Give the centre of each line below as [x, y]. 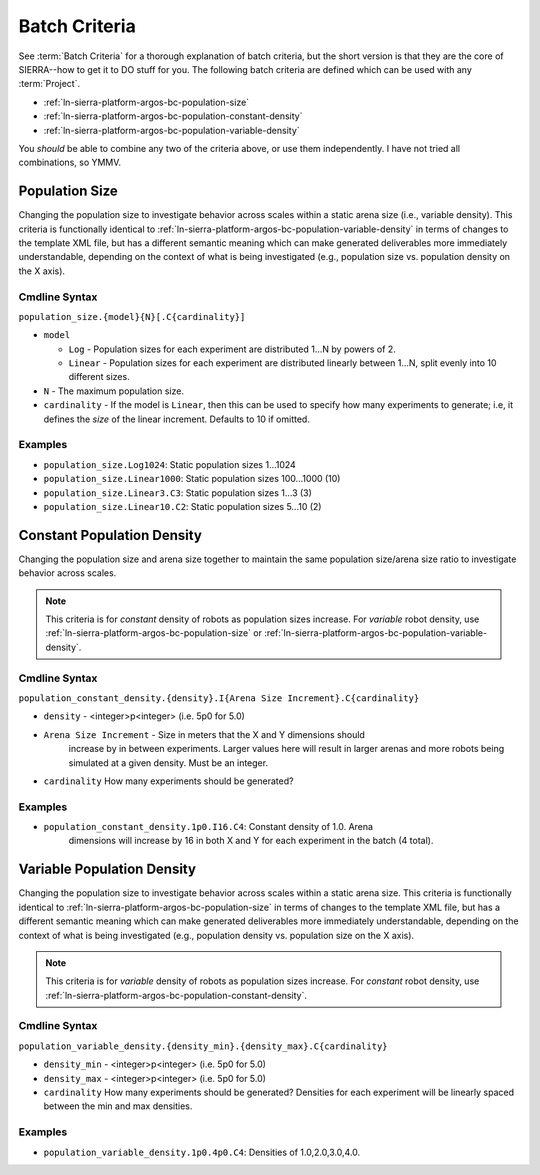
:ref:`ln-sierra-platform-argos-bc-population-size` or [153, 633]
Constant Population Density [110, 535]
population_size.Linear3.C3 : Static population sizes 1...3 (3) [177, 492]
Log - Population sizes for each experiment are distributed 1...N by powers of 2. [232, 349]
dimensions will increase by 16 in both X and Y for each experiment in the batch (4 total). [251, 841]
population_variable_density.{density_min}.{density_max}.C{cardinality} [203, 1046]
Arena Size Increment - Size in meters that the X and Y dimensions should [204, 734]
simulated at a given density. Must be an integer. [168, 762]
